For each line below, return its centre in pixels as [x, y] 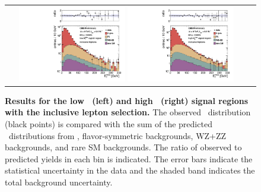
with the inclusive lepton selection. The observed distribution [128, 112]
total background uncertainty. [59, 182]
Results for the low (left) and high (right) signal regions [127, 100]
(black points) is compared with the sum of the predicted [109, 123]
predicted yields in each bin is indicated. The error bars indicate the [129, 158]
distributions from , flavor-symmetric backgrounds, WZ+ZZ [117, 135]
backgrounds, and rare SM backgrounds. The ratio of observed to [123, 147]
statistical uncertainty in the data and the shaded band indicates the [130, 170]
